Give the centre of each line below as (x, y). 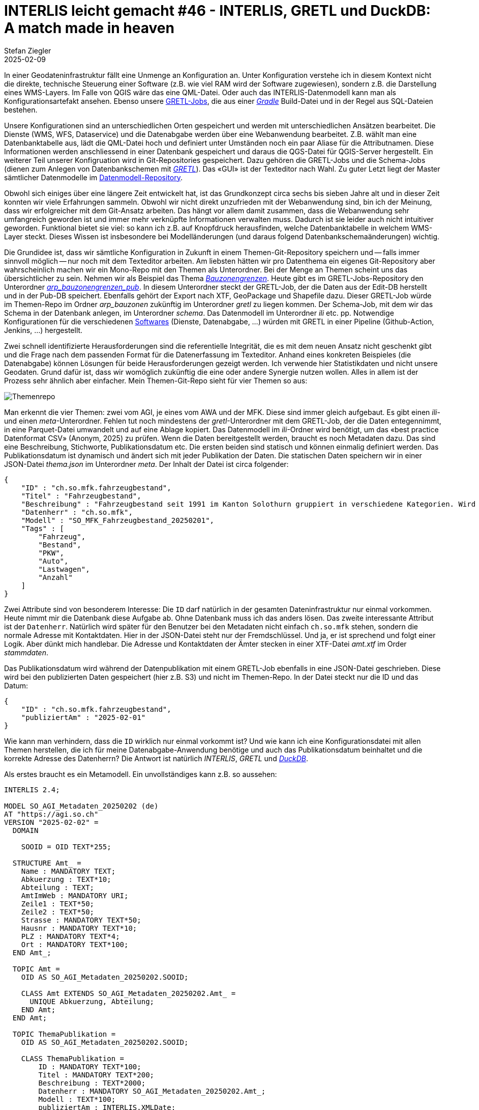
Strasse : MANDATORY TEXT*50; (81, 920)
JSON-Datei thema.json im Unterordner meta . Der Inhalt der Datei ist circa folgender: (146, 464)
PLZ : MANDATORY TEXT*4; (70, 936)
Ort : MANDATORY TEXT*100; (75, 944)
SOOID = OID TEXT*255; (66, 847)
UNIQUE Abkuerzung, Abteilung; (92, 1001)
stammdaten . (26, 652)
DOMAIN (25, 830)
